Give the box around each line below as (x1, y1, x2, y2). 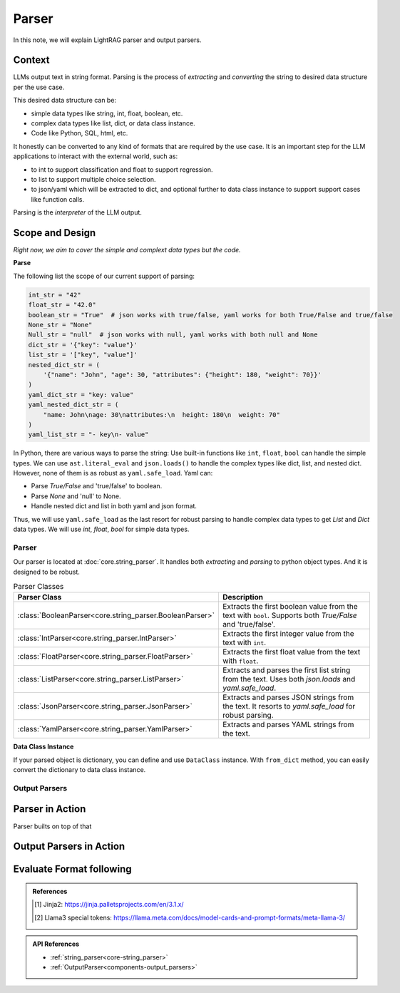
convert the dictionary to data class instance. (13, 766, 146, 774)
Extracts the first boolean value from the (222, 602, 358, 612)
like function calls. (31, 195, 85, 203)
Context (13, 54, 50, 66)
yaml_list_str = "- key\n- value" (28, 431, 149, 438)
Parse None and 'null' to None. (31, 492, 121, 500)
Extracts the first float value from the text (222, 647, 361, 657)
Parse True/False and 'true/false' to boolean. (31, 482, 163, 490)
